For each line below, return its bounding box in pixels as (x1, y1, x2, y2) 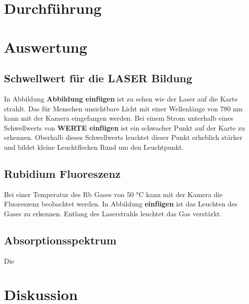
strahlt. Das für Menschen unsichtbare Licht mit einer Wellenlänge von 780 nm (4, 103, 243, 113)
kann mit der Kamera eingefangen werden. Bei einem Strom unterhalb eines (4, 113, 234, 123)
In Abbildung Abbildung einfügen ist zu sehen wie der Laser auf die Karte (4, 93, 238, 103)
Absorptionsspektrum (4, 232, 117, 247)
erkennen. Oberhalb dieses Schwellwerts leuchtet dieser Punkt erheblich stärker (4, 132, 243, 142)
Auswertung (4, 36, 87, 57)
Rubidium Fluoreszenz (4, 166, 121, 181)
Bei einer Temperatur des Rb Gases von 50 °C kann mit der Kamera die (4, 189, 223, 199)
